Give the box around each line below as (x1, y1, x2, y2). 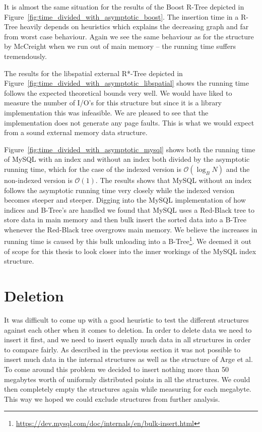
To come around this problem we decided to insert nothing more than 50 (4, 364, 229, 374)
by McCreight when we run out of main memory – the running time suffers (4, 41, 236, 51)
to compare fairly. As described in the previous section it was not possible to (4, 344, 240, 354)
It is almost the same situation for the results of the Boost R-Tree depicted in (4, 2, 244, 12)
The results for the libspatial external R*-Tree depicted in (4, 68, 183, 78)
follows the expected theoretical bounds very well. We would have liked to (4, 87, 232, 98)
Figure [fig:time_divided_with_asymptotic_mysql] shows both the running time (4, 144, 255, 154)
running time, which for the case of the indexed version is (4, 163, 181, 174)
